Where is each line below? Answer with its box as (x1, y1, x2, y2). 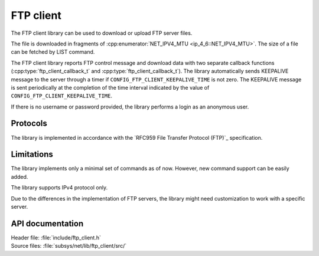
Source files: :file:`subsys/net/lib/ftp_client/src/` (11, 242, 127, 250)
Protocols (11, 119, 47, 129)
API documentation (11, 218, 84, 228)
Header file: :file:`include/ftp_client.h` (11, 234, 102, 241)
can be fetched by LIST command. (11, 48, 95, 55)
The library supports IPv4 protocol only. (11, 184, 108, 191)
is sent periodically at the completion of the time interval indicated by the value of (11, 84, 210, 91)
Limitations (11, 149, 53, 159)
